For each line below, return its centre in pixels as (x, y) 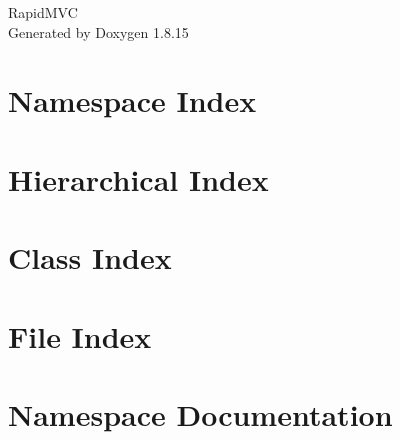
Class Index (90, 257)
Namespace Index (132, 100)
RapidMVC (43, 12)
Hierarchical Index (138, 178)
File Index (80, 335)
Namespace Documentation (200, 413)
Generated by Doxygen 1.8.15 (98, 31)
